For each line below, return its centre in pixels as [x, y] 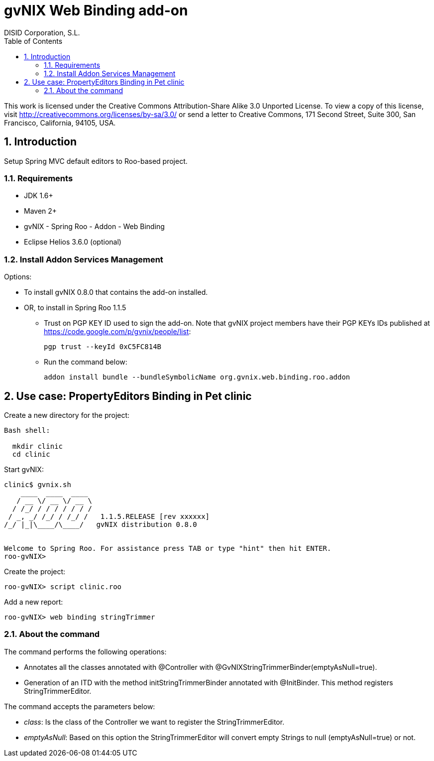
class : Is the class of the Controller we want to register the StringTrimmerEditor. [154, 722]
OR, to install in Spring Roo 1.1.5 [75, 308]
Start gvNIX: [24, 469]
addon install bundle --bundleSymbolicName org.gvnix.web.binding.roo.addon [197, 377]
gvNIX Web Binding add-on [96, 10]
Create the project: [35, 571]
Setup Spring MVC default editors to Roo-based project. [96, 161]
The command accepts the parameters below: [80, 706]
